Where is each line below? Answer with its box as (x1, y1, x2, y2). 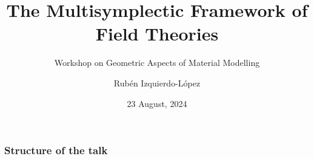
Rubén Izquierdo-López (113, 76, 201, 89)
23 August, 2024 (127, 97, 187, 109)
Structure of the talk (4, 143, 108, 158)
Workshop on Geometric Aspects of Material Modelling (54, 56, 260, 69)
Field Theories (95, 21, 219, 46)
